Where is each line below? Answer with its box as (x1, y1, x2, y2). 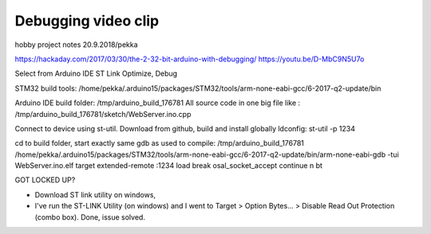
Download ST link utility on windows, (34, 189, 156, 199)
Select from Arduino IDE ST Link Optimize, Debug (14, 68, 178, 79)
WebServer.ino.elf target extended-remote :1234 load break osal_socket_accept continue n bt (14, 161, 323, 170)
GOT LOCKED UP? (14, 175, 76, 185)
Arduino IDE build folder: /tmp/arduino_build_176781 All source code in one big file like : (14, 98, 301, 107)
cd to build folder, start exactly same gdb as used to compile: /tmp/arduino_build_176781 (14, 138, 305, 148)
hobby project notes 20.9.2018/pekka (14, 40, 139, 49)
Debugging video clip (14, 12, 160, 29)
